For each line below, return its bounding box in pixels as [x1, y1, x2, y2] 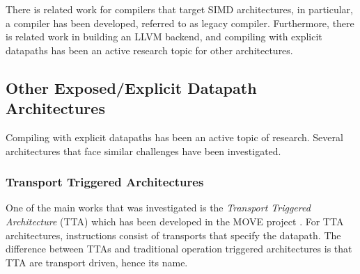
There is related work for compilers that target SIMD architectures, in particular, [6, 2, 353, 16]
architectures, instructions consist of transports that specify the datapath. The [6, 227, 341, 242]
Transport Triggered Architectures [6, 173, 204, 191]
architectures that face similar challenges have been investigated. [6, 143, 281, 158]
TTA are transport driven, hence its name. [6, 255, 188, 269]
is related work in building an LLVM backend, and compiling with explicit [6, 29, 322, 44]
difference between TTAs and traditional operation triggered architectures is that [6, 241, 352, 256]
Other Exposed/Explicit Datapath [6, 76, 257, 98]
